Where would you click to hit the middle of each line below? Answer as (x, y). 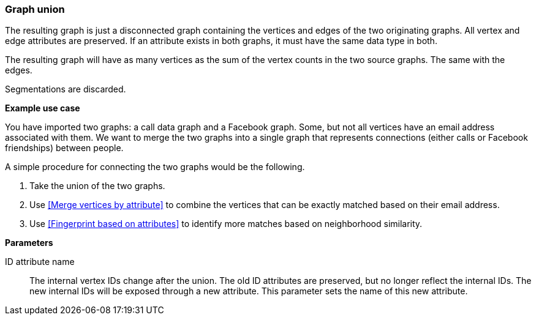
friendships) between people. (64, 148)
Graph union (35, 9)
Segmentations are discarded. (66, 89)
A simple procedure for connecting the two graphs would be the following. (155, 167)
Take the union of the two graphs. (97, 186)
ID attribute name (40, 262)
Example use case (43, 108)
